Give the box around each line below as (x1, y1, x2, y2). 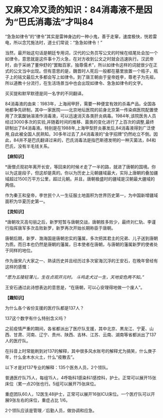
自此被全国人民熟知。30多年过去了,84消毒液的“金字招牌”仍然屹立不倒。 (10, 131, 154, 137)
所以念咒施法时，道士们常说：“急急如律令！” (13, 39, 103, 45)
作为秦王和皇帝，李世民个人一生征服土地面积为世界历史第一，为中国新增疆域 (5, 192, 158, 198)
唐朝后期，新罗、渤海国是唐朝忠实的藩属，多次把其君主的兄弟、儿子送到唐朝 (5, 235, 158, 241)
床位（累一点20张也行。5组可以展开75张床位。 (5, 381, 98, 386)
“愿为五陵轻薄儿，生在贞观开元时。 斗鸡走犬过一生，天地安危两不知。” (5, 274, 145, 280)
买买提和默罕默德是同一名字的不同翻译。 (5, 90, 86, 96)
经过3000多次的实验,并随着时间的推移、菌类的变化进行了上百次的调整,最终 (5, 119, 154, 125)
